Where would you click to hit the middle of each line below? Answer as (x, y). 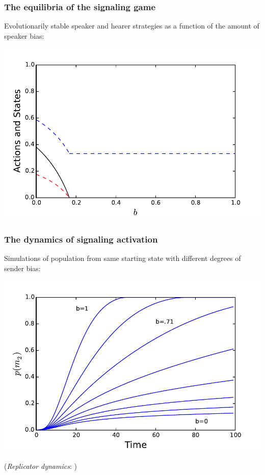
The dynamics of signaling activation (81, 239)
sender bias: (22, 268)
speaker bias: (24, 35)
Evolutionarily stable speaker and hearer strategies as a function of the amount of (132, 26)
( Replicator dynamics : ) (41, 466)
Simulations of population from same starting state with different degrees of (123, 258)
